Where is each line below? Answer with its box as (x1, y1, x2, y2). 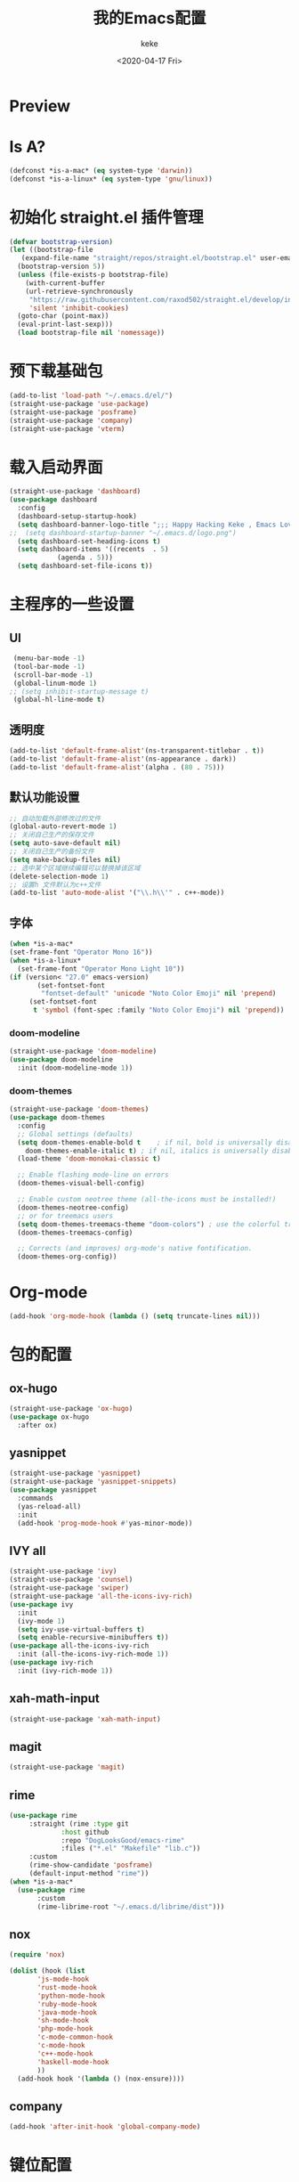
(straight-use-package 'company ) (9, 416, 133, 425)
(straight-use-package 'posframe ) (9, 407, 138, 417)
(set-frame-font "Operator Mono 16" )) (9, 948, 153, 957)
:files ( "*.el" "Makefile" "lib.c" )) (61, 1844, 201, 1853)
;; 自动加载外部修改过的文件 (9, 814, 101, 823)
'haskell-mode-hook (36, 2057, 109, 2066)
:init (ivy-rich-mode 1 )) (17, 1666, 114, 1675)
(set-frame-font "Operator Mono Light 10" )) (17, 964, 185, 973)
